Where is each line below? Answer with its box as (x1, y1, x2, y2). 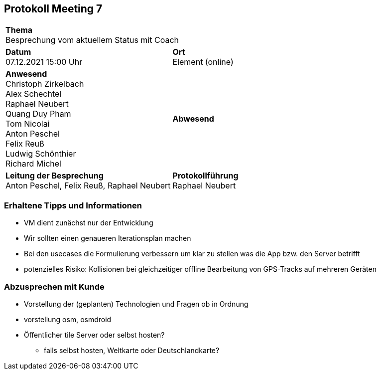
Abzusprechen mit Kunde (4, 281, 105, 292)
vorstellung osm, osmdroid (24, 315, 112, 324)
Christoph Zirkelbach (5, 79, 84, 89)
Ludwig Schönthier (5, 149, 76, 159)
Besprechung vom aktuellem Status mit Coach (5, 35, 179, 45)
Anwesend (5, 69, 47, 79)
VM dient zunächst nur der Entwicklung (24, 218, 153, 227)
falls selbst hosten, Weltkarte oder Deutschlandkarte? (44, 346, 220, 355)
